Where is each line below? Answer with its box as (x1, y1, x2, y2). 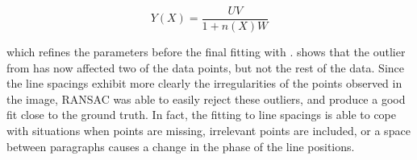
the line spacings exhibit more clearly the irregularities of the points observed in (6, 75, 402, 92)
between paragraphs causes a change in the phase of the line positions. (6, 137, 355, 154)
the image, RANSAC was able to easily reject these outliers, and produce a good (6, 90, 406, 107)
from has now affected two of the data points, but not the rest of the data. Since (6, 59, 405, 76)
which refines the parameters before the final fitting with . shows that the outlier (6, 43, 406, 60)
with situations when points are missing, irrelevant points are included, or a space (6, 122, 411, 139)
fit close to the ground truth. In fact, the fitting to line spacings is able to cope (6, 106, 396, 123)
